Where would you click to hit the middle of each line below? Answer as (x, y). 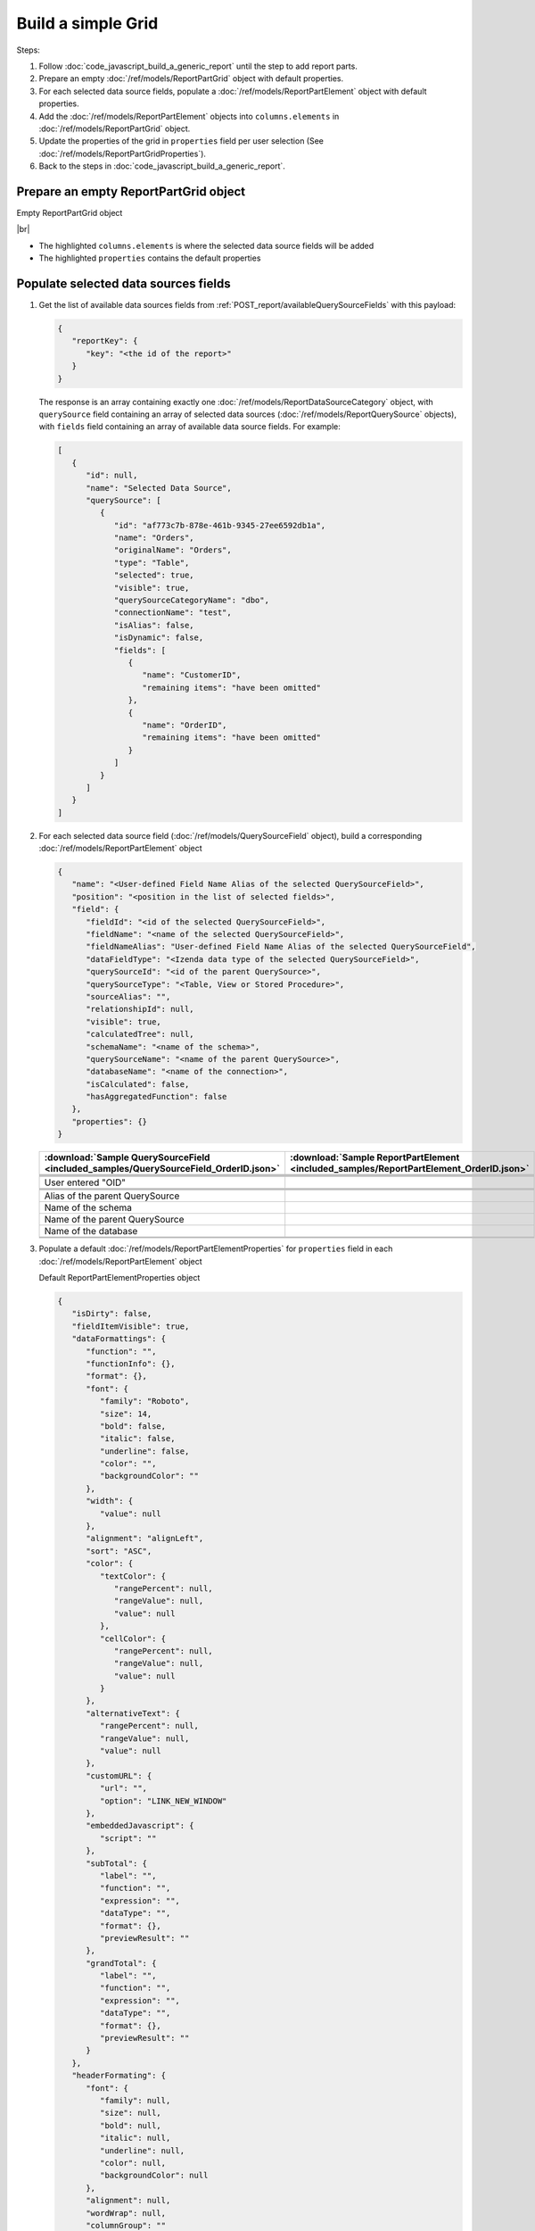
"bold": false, (133, 1426)
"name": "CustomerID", (192, 675)
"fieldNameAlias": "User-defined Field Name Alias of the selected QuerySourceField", (281, 947)
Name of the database (91, 1232)
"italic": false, (137, 1439)
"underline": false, (144, 1451)
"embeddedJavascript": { (140, 1826)
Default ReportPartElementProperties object (119, 1277)
